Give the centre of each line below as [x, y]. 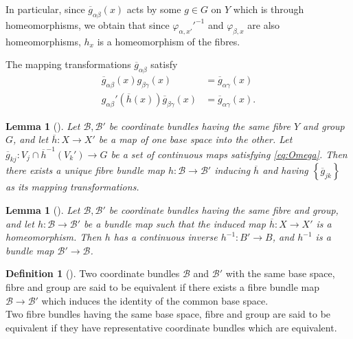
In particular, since [45, 9]
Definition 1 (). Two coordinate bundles [93, 273]
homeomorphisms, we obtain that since [88, 24]
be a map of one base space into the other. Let [195, 139]
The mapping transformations [68, 64]
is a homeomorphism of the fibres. [169, 41]
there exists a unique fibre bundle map [85, 170]
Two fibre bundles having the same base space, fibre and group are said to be [168, 314]
